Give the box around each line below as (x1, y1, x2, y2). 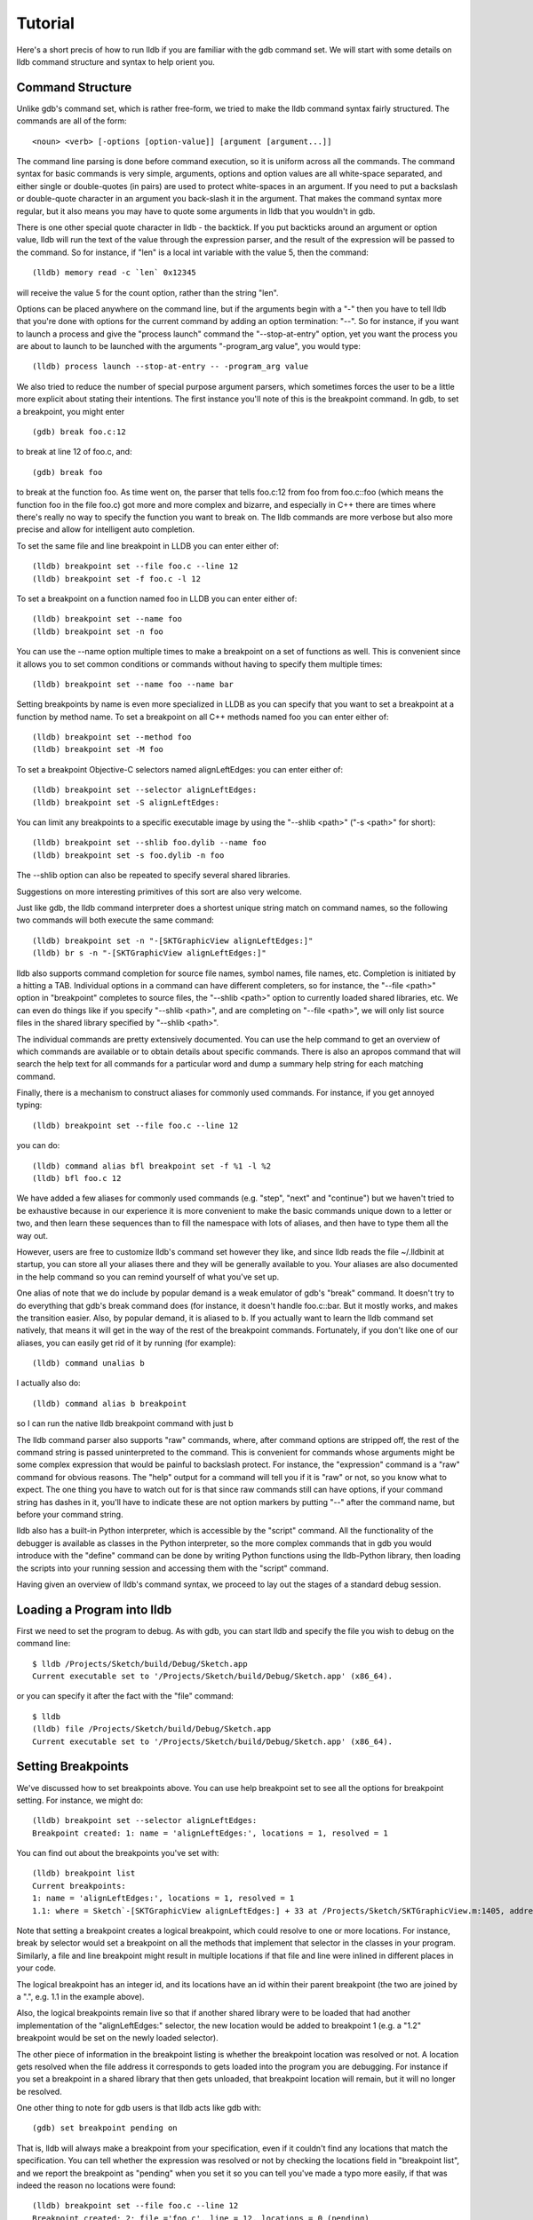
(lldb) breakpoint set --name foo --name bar (32, 679, 235, 689)
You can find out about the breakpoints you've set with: (16, 1848, 219, 1859)
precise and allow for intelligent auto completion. (16, 524, 195, 535)
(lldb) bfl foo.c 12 (32, 1173, 122, 1184)
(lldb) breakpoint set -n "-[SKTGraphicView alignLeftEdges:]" (32, 935, 314, 946)
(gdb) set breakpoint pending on (32, 2123, 178, 2133)
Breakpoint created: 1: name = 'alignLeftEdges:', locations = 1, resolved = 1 (32, 1828, 388, 1838)
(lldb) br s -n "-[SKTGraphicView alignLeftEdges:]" (32, 948, 266, 958)
